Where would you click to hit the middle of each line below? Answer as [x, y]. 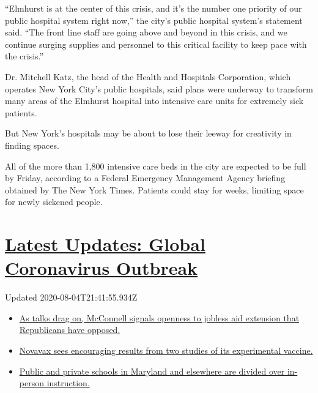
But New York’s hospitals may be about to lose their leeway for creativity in [148, 133]
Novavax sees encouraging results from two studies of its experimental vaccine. [166, 350]
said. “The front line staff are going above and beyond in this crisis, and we [146, 32]
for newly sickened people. [54, 202]
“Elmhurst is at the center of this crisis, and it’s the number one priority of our [153, 8]
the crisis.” [24, 56]
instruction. [68, 383]
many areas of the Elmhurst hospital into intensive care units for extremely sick [154, 101]
